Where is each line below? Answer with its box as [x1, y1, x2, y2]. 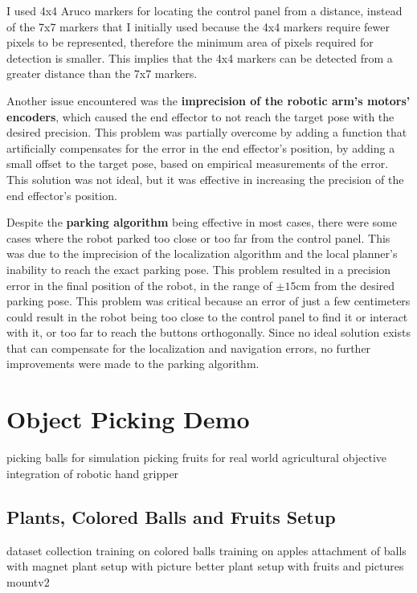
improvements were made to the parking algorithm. [6, 355, 260, 372]
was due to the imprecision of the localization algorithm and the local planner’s [6, 245, 398, 262]
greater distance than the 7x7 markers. [6, 65, 198, 82]
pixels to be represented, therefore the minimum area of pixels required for [6, 34, 374, 51]
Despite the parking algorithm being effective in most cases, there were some [6, 214, 397, 231]
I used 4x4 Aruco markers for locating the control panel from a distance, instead [6, 2, 403, 18]
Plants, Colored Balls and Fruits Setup [6, 504, 336, 529]
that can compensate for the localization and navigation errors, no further [6, 339, 371, 356]
